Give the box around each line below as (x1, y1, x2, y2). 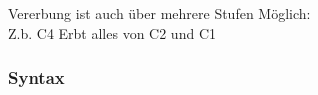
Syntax (8, 65, 65, 90)
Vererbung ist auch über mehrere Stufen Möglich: (8, 3, 311, 23)
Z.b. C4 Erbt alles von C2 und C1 (8, 22, 216, 43)
